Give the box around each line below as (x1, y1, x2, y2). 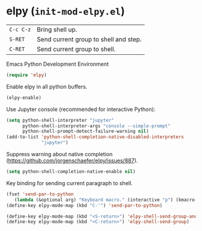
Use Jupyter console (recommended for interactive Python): (6, 106, 156, 113)
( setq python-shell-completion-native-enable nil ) (6, 169, 136, 175)
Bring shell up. (37, 25, 78, 34)
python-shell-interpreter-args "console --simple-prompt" (22, 122, 171, 129)
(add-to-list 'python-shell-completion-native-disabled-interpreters (6, 134, 185, 140)
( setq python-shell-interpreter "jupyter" (6, 117, 114, 123)
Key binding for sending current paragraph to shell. (6, 179, 133, 186)
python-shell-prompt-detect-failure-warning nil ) (22, 128, 149, 134)
